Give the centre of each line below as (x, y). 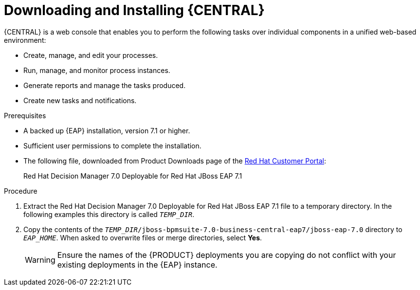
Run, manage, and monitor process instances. (97, 70)
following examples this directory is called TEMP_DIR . (109, 214)
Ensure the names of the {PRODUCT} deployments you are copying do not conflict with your (227, 255)
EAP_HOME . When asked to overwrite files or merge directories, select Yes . (143, 237)
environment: (25, 40)
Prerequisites (25, 115)
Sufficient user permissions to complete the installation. (112, 145)
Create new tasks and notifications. (80, 100)
